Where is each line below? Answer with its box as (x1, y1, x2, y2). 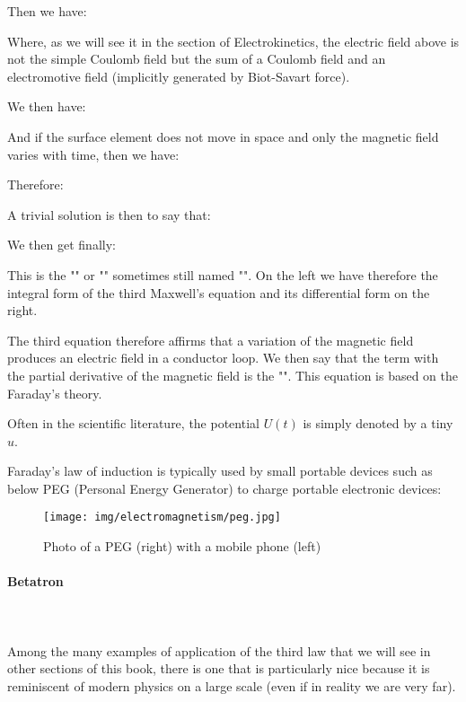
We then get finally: (7, 235, 116, 254)
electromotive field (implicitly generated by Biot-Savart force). (7, 66, 350, 85)
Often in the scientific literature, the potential (7, 414, 259, 433)
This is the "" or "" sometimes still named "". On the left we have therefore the (7, 265, 438, 284)
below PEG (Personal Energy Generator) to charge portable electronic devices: (7, 478, 442, 497)
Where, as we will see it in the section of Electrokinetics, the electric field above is (7, 31, 460, 50)
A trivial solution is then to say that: (7, 205, 211, 224)
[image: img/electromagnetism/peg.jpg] (43, 511, 281, 524)
